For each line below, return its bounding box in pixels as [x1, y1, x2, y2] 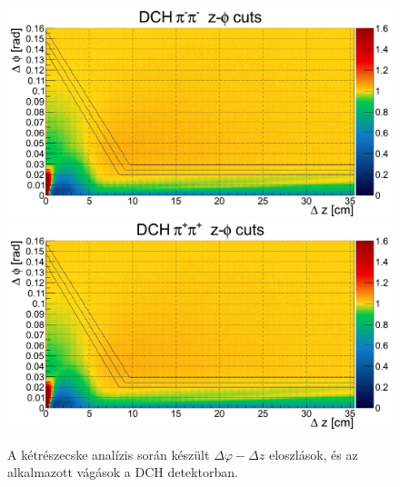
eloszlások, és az [268, 444, 358, 463]
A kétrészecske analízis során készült [7, 444, 210, 463]
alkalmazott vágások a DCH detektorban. [7, 462, 238, 482]
